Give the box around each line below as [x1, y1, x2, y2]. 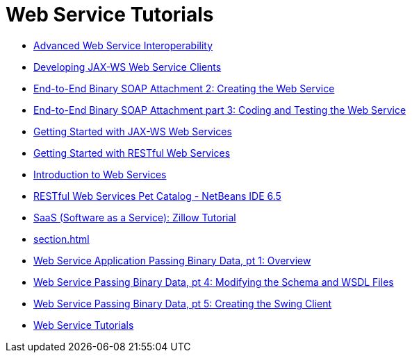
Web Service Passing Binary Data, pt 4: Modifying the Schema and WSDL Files [33, 275, 394, 288]
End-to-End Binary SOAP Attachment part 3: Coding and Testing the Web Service [33, 103, 406, 116]
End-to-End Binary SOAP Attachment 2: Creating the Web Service [33, 82, 335, 94]
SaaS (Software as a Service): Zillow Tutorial [33, 211, 236, 223]
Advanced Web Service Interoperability [33, 39, 213, 51]
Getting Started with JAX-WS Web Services [33, 125, 232, 137]
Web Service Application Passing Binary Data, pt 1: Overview [33, 254, 311, 266]
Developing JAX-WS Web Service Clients [33, 60, 222, 73]
